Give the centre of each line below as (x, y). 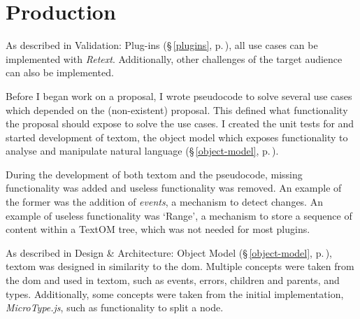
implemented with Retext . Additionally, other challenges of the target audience (174, 58)
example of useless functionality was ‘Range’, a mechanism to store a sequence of (179, 215)
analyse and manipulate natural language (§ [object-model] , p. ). (142, 151)
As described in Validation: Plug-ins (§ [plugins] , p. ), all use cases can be (162, 45)
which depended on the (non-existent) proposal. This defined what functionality (177, 109)
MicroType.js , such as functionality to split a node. (115, 307)
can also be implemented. (60, 72)
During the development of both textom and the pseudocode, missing (154, 174)
